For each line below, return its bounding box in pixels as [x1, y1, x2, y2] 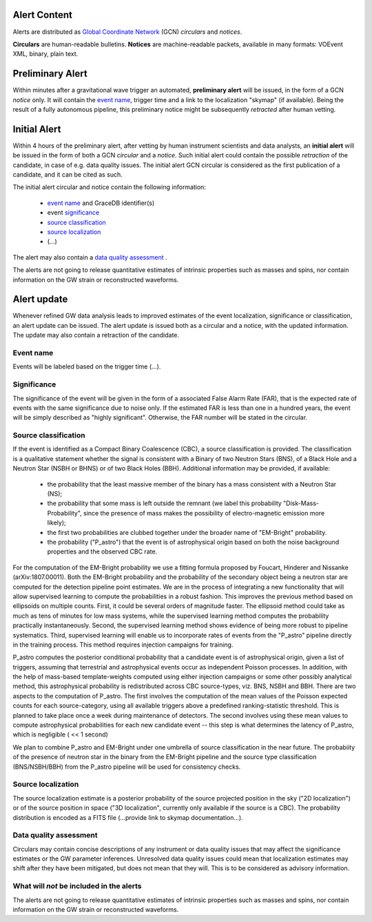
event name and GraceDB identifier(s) [47, 199, 155, 207]
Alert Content [12, 9, 72, 21]
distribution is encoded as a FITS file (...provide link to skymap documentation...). [12, 813, 244, 821]
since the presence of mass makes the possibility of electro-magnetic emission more [83, 509, 325, 517]
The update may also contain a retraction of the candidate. [12, 331, 179, 340]
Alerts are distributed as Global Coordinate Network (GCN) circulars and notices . [12, 28, 242, 36]
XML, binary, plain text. [12, 50, 79, 58]
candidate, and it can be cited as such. [12, 170, 123, 179]
